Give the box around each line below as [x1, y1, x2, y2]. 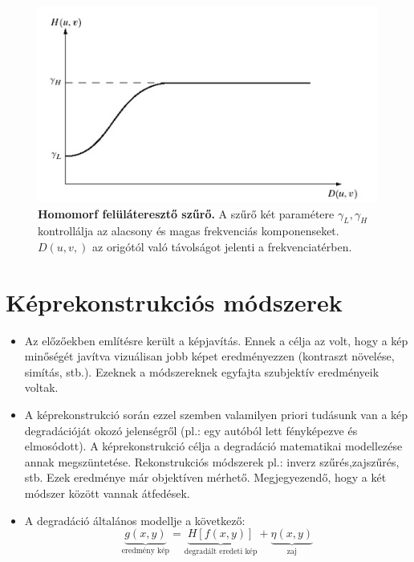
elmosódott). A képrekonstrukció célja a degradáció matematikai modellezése [24, 438, 403, 454]
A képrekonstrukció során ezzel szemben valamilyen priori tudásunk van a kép [24, 406, 408, 423]
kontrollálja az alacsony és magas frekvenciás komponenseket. [38, 222, 339, 239]
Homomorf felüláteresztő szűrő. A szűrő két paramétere [38, 205, 335, 222]
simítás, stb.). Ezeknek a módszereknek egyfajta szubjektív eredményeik [24, 363, 379, 380]
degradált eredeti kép [184, 548, 258, 556]
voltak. [24, 379, 59, 396]
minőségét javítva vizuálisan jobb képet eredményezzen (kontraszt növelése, [24, 348, 395, 364]
